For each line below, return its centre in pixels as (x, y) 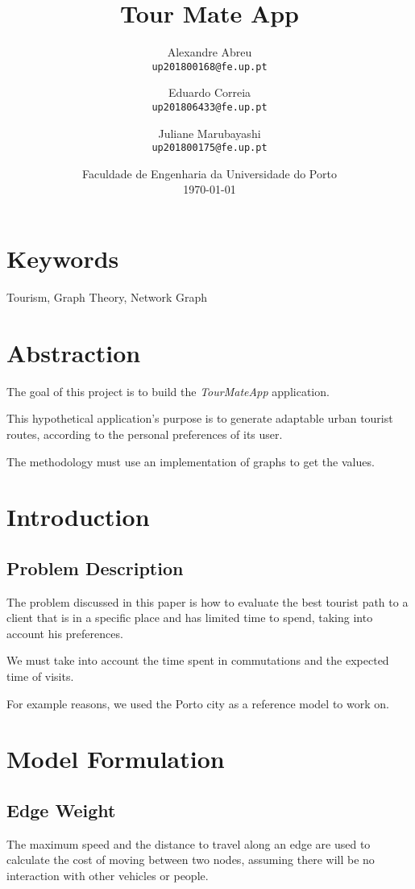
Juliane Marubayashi (210, 133)
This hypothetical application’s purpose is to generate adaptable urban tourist (200, 418)
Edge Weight (61, 810)
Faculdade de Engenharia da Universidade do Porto (210, 173)
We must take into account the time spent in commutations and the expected (198, 660)
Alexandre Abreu (210, 52)
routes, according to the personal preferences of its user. (145, 434)
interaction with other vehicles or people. (108, 875)
